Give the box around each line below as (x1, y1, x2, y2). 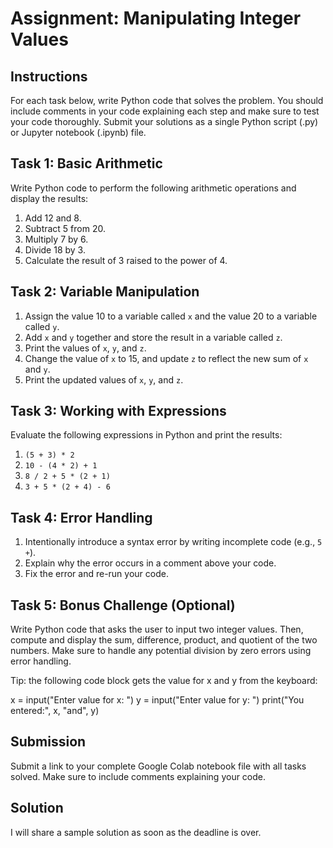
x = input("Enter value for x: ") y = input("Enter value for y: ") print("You (10, 694, 305, 706)
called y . (24, 320, 60, 332)
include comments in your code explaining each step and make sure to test (10, 105, 320, 117)
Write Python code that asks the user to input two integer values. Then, (10, 623, 304, 636)
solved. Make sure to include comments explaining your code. (10, 770, 267, 782)
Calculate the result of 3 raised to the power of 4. (24, 254, 228, 266)
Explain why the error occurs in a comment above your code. (24, 557, 277, 569)
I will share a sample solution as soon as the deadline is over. (10, 826, 262, 838)
